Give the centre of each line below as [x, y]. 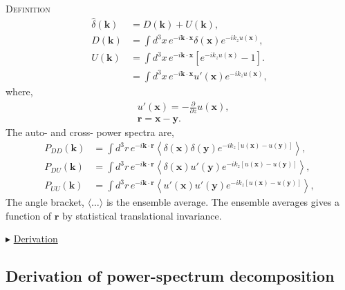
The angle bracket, [45, 202]
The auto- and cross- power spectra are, [90, 132]
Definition [28, 8]
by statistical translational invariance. [142, 215]
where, [19, 91]
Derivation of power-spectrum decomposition [170, 276]
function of [29, 215]
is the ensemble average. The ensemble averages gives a [223, 202]
